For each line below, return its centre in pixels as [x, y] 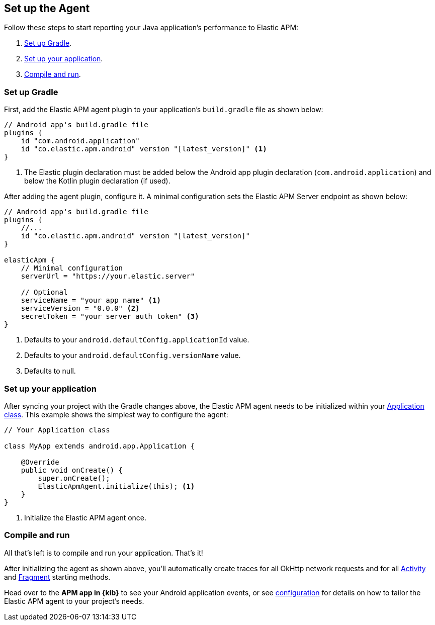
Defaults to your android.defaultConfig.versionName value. [133, 355]
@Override [40, 462]
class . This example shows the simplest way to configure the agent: [116, 414]
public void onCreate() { [72, 470]
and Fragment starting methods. [57, 577]
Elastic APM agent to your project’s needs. [74, 601]
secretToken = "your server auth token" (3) [110, 317]
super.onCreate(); [74, 478]
